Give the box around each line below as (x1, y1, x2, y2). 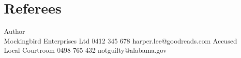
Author (4, 26, 25, 36)
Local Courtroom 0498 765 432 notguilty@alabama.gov (4, 45, 167, 55)
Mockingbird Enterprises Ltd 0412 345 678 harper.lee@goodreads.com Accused (4, 35, 237, 45)
